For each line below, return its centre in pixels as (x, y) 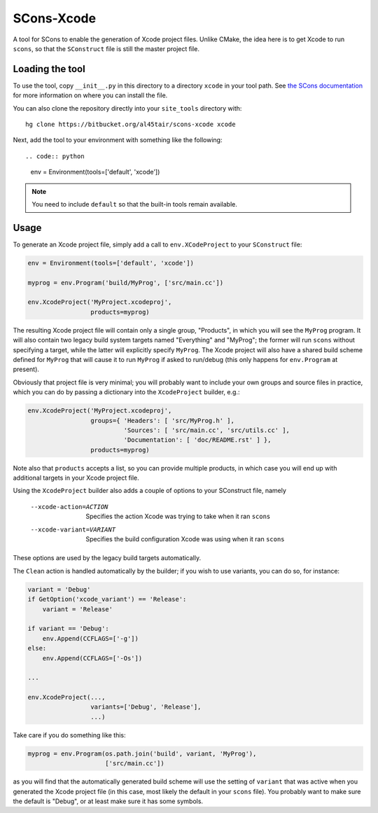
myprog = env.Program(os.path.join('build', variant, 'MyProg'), (142, 753)
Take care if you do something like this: (69, 735)
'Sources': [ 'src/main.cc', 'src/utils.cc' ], (207, 430)
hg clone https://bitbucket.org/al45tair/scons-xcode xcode (131, 125)
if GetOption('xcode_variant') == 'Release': (107, 599)
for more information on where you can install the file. (90, 95)
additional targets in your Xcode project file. (76, 478)
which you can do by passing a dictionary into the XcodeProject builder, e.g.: (126, 392)
